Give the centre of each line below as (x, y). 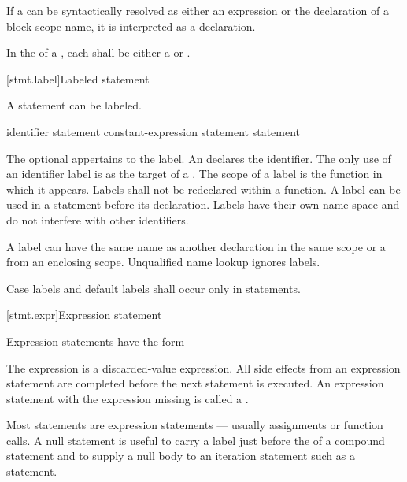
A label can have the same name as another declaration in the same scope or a (196, 246)
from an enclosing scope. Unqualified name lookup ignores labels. (163, 262)
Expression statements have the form (96, 341)
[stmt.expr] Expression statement (84, 315)
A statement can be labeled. (74, 105)
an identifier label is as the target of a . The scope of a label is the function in (194, 174)
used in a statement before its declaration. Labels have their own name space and (203, 204)
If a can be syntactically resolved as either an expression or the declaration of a (198, 10)
